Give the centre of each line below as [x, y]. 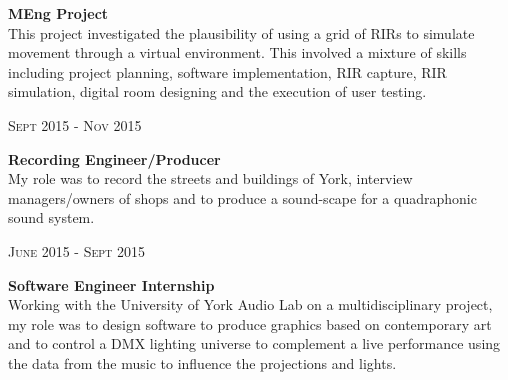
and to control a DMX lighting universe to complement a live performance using [254, 343]
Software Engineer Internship [111, 284]
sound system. [51, 217]
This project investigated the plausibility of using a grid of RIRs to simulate [241, 32]
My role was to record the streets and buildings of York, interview [210, 178]
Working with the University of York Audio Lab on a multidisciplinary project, [250, 304]
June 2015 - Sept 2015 [76, 250]
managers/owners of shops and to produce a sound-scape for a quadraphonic [242, 197]
